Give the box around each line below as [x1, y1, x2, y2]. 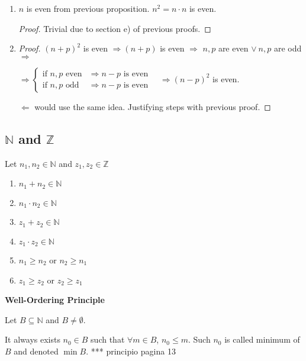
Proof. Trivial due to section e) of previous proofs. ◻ [18, 22, 211, 34]
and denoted [14, 344, 59, 357]
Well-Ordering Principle [5, 294, 105, 306]
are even [218, 42, 249, 54]
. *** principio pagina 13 [86, 344, 176, 357]
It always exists [5, 333, 60, 346]
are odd [273, 42, 302, 54]
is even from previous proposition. [26, 2, 150, 14]
